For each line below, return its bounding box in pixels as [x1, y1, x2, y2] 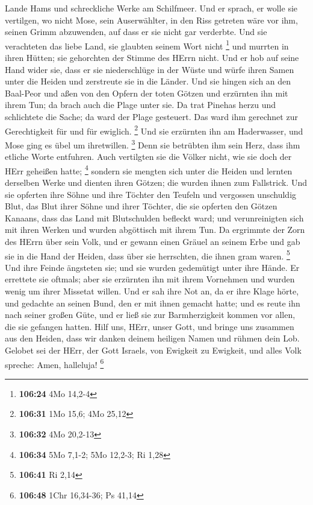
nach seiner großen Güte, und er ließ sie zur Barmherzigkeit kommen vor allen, [5, 308, 296, 321]
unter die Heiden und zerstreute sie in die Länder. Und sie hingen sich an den [5, 75, 291, 87]
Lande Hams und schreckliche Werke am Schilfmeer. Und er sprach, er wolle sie [5, 2, 298, 14]
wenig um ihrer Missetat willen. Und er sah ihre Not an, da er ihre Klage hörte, [5, 284, 299, 297]
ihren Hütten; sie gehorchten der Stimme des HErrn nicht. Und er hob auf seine [5, 51, 299, 64]
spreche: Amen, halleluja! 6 [5, 356, 104, 370]
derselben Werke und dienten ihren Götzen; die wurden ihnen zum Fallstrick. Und [5, 176, 307, 188]
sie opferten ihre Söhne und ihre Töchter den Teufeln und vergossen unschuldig [5, 188, 297, 200]
